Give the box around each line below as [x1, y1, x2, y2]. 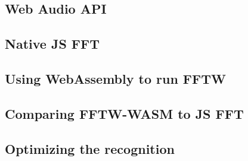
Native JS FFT [5, 34, 100, 53]
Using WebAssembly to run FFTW [5, 69, 227, 87]
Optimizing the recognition [5, 139, 175, 157]
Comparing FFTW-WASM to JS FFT [5, 104, 244, 122]
